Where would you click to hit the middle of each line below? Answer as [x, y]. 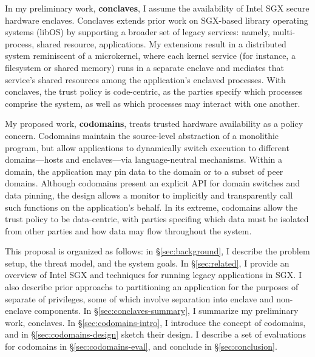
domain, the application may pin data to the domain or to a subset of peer [144, 171]
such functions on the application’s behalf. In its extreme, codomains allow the [151, 207]
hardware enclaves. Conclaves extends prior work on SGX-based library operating [157, 20]
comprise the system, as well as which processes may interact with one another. [153, 103]
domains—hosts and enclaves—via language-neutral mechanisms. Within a [144, 159]
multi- [284, 32]
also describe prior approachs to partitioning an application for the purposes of [152, 287]
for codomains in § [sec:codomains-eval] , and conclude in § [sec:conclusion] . [141, 346]
